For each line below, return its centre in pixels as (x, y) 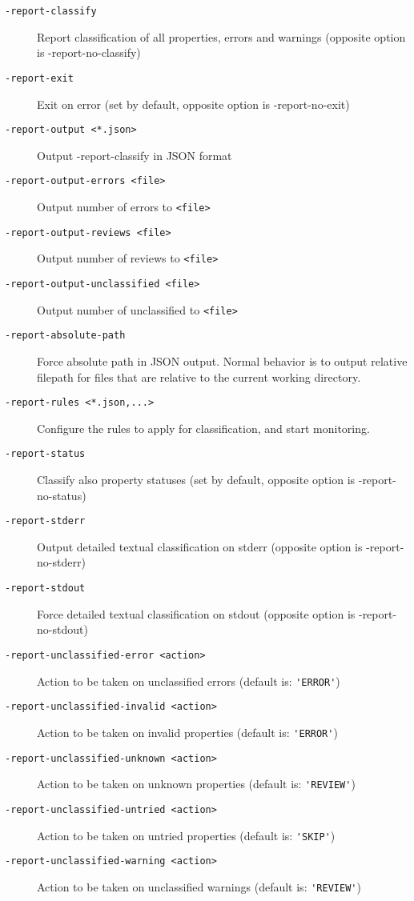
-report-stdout (45, 589)
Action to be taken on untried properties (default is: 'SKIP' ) (186, 835)
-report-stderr (45, 521)
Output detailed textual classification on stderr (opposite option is (200, 546)
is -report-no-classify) (89, 52)
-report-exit (39, 78)
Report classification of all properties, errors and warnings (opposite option (221, 36)
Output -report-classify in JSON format (135, 155)
